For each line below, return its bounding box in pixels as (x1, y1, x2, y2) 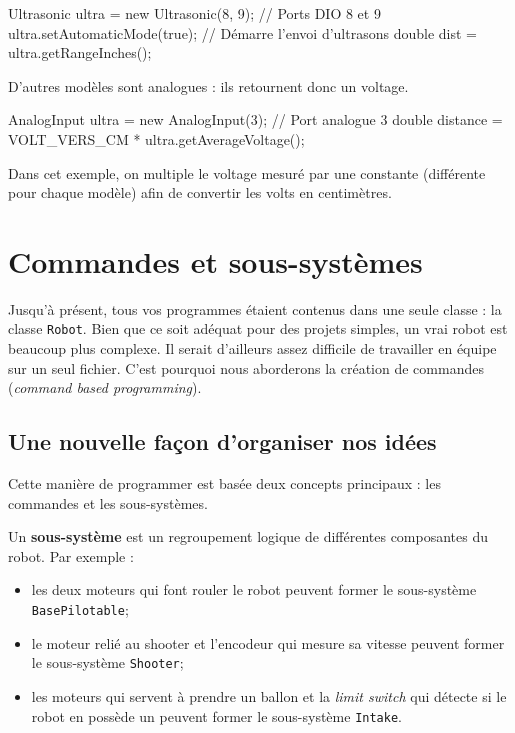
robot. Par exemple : (8, 545, 134, 566)
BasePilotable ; (31, 599, 129, 620)
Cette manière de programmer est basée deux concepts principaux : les (8, 473, 441, 494)
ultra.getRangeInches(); (8, 42, 152, 63)
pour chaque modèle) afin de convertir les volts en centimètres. (8, 182, 392, 203)
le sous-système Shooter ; (31, 652, 184, 673)
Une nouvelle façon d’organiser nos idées (8, 426, 437, 457)
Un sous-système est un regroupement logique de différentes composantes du (8, 526, 489, 547)
